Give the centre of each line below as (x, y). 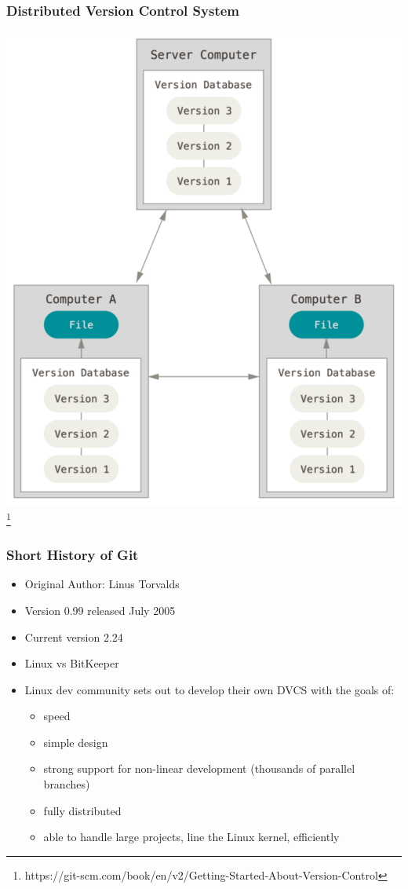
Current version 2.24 (74, 637)
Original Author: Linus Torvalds (102, 584)
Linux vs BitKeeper (72, 663)
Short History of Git (73, 555)
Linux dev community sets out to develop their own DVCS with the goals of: (209, 689)
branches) (67, 784)
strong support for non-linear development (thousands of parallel (199, 768)
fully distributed (82, 810)
